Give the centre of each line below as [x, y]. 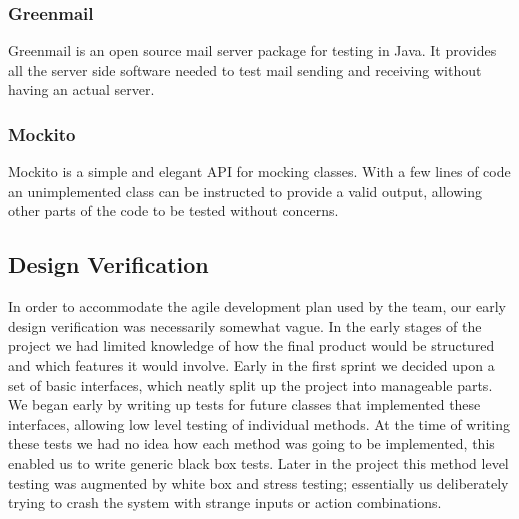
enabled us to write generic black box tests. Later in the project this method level [258, 462]
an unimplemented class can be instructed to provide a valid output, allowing [245, 190]
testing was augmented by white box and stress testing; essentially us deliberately [258, 482]
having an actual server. [81, 89]
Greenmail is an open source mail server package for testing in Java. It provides [252, 50]
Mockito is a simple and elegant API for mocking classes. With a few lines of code [259, 171]
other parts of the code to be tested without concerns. [173, 210]
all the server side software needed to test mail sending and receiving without [245, 69]
